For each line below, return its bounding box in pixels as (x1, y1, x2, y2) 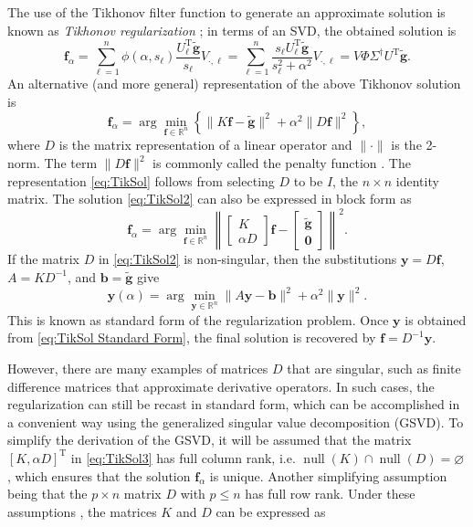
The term (44, 153, 98, 173)
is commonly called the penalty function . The (152, 153, 411, 173)
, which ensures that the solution (7, 466, 191, 485)
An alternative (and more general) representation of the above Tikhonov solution (7, 74, 461, 93)
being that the (7, 484, 88, 503)
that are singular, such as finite (287, 358, 461, 377)
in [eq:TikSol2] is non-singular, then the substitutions (98, 249, 397, 269)
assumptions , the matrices (7, 501, 157, 521)
